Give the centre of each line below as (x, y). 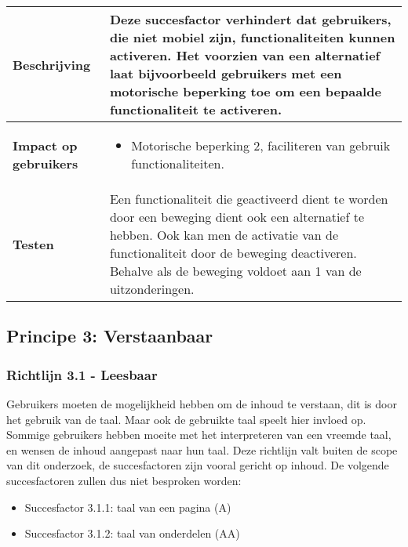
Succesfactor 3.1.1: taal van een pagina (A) (128, 507)
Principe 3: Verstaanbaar (110, 336)
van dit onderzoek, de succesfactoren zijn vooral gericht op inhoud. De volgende (198, 465)
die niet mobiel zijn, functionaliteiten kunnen (252, 37)
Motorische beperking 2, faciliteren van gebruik (261, 145)
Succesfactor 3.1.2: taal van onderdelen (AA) (132, 533)
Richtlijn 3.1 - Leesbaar (82, 374)
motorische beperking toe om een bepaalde (245, 91)
